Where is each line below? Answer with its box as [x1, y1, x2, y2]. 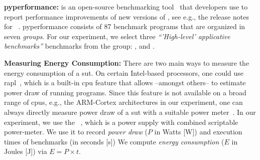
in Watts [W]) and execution [154, 126, 242, 137]
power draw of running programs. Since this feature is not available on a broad [4, 87, 246, 97]
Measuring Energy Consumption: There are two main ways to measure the [4, 57, 249, 68]
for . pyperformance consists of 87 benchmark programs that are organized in [4, 21, 245, 32]
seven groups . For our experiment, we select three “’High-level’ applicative [4, 31, 230, 41]
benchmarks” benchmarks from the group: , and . [4, 41, 155, 51]
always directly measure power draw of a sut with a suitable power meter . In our [4, 106, 256, 117]
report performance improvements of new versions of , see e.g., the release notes [4, 11, 249, 22]
